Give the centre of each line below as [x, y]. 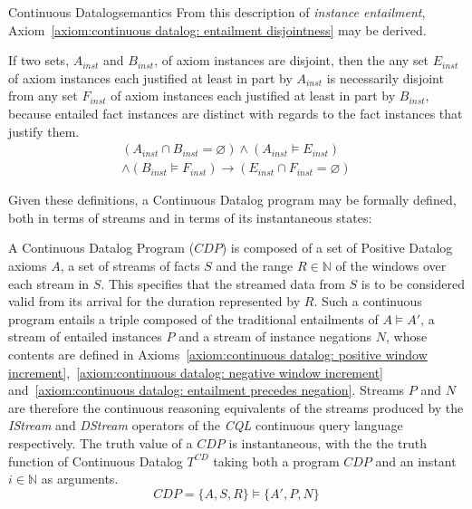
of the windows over [391, 265]
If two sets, [39, 60]
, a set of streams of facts [130, 265]
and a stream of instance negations [275, 336]
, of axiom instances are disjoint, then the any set [292, 60]
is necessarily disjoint [385, 77]
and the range [255, 265]
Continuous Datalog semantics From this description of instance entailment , [217, 12]
